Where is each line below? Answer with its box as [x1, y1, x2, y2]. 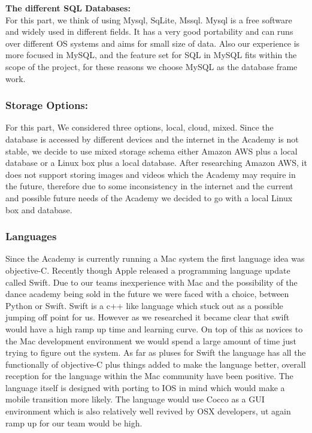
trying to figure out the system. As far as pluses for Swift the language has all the [5, 346, 306, 359]
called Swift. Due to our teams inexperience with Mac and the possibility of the [5, 275, 298, 288]
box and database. [5, 203, 72, 216]
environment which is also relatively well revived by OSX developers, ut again [5, 405, 291, 417]
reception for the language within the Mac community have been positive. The [5, 370, 293, 382]
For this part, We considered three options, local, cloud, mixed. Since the [5, 121, 274, 134]
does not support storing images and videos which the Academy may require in [5, 168, 296, 180]
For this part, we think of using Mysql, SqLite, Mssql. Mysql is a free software [5, 13, 292, 26]
